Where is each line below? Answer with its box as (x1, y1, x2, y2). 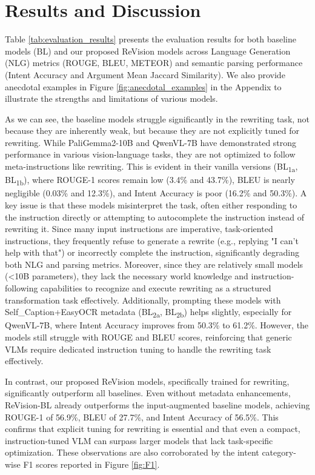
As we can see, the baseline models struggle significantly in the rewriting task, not (5, 112, 310, 125)
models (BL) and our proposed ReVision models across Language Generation (5, 44, 291, 57)
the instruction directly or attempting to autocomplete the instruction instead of (5, 210, 304, 223)
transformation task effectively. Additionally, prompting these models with (5, 293, 281, 306)
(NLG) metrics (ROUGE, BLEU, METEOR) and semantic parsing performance (5, 56, 303, 69)
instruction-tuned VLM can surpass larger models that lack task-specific (5, 434, 273, 447)
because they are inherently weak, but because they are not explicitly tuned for (5, 124, 300, 137)
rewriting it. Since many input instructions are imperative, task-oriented (5, 222, 273, 235)
